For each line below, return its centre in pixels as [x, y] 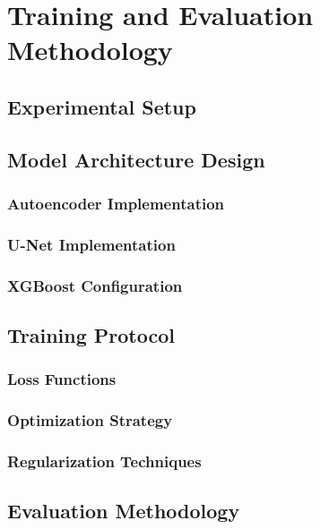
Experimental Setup [102, 106]
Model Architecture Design [136, 159]
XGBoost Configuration [95, 285]
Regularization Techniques [104, 461]
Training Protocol [91, 335]
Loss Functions [62, 379]
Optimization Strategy [90, 420]
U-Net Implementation [91, 244]
